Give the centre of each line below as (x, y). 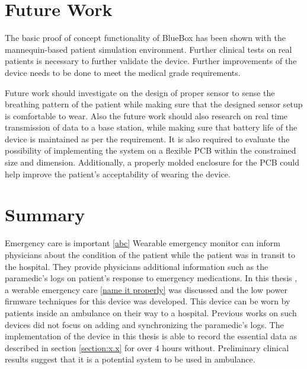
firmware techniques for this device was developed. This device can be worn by (148, 301)
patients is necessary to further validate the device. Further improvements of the (151, 61)
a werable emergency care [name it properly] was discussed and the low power (146, 289)
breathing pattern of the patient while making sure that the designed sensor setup (154, 104)
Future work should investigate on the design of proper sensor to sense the (140, 92)
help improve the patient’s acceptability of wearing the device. (118, 174)
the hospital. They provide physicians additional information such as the (137, 266)
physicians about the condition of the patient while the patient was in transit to (150, 254)
